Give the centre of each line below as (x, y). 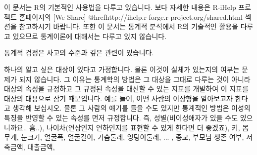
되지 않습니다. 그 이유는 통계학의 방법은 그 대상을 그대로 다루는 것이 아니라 (135, 79)
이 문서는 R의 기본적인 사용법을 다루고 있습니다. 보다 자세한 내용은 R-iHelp (120, 7)
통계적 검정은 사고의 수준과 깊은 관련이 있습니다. (79, 53)
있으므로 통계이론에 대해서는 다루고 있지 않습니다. (90, 36)
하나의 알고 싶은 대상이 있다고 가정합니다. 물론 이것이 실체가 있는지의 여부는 (122, 69)
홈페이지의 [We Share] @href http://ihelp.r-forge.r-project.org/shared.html (131, 17)
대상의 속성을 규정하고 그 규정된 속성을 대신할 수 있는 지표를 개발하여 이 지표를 (126, 89)
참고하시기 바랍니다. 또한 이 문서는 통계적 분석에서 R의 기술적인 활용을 (128, 26)
